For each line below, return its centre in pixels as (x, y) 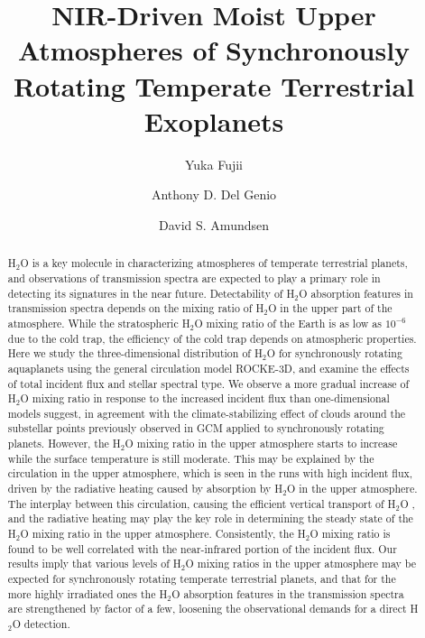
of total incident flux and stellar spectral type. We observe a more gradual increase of (208, 383)
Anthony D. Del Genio (214, 194)
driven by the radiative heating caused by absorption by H (145, 489)
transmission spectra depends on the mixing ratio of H (136, 308)
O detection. (41, 624)
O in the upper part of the (330, 308)
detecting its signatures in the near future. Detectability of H (151, 293)
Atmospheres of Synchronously (214, 50)
